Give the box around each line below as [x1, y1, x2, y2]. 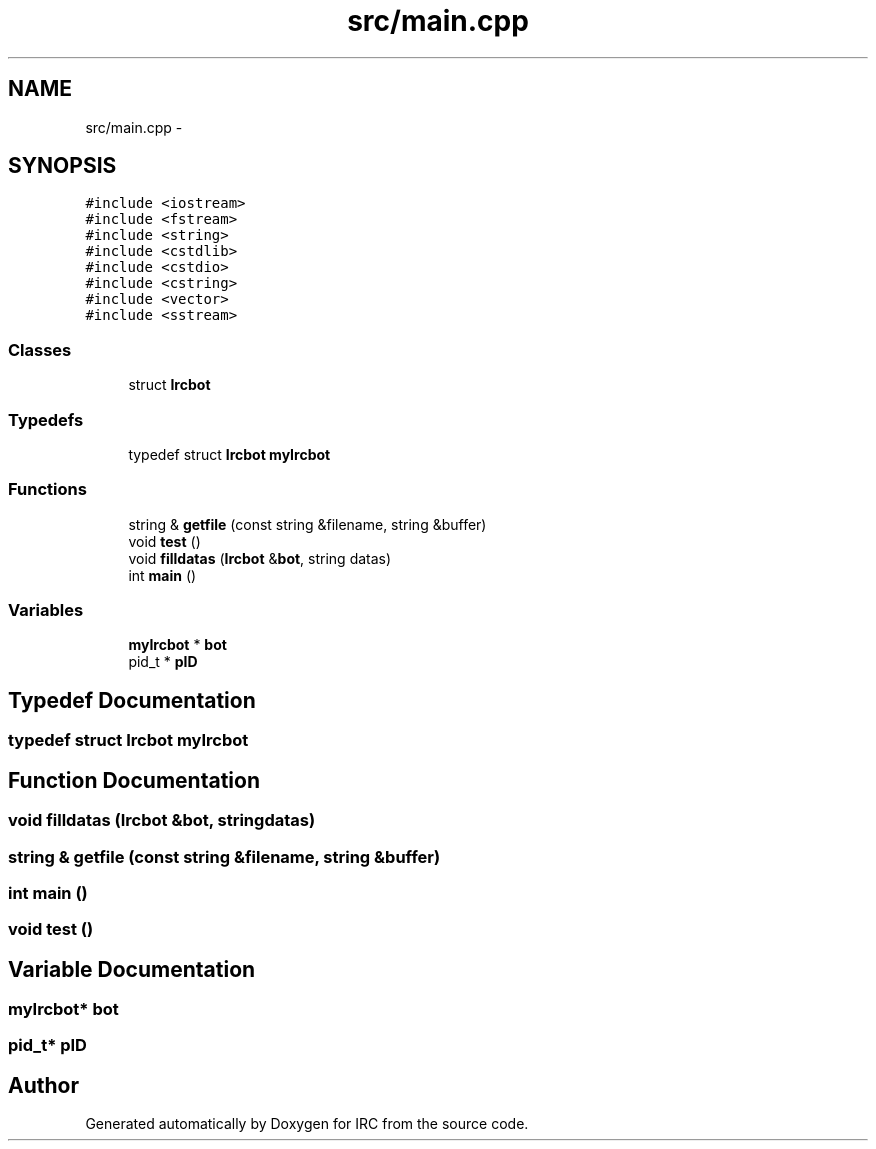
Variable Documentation [8, 956, 256, 982]
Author [8, 1072, 79, 1098]
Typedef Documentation [8, 687, 256, 713]
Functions [8, 479, 87, 500]
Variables [8, 600, 84, 621]
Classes [8, 339, 72, 360]
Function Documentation [8, 767, 260, 793]
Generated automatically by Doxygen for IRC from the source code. [85, 1115, 529, 1133]
